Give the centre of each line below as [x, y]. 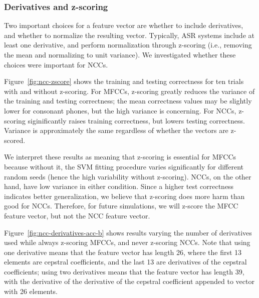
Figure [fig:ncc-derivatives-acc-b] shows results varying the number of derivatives [128, 232]
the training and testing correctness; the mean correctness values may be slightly [128, 101]
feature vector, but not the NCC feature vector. [77, 215]
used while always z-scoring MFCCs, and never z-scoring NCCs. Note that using [127, 242]
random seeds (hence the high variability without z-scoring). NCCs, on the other [128, 176]
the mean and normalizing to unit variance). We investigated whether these [120, 54]
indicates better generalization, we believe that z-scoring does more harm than [124, 196]
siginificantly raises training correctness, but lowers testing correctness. [136, 120]
